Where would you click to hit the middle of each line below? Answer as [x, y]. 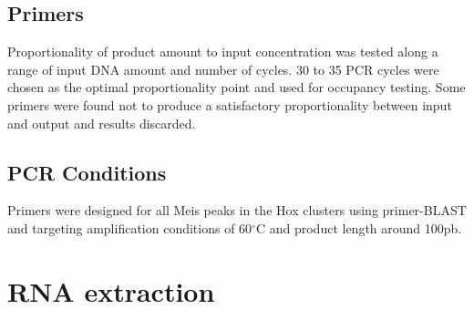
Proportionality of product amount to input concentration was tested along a [223, 52]
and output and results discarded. [102, 123]
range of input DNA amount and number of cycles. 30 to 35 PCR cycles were [223, 69]
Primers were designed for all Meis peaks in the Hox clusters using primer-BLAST [237, 210]
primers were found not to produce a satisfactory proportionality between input [230, 104]
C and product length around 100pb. [359, 227]
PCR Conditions [87, 172]
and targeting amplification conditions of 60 [130, 227]
